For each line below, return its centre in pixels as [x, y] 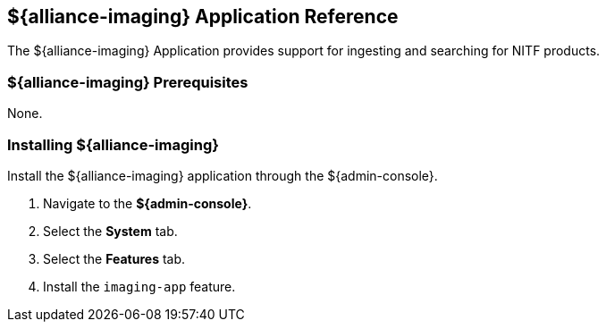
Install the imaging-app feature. [139, 286]
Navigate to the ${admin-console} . [147, 203]
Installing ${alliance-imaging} [113, 144]
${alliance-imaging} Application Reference [203, 17]
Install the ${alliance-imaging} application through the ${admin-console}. [223, 175]
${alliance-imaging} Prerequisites [128, 82]
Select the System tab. [110, 231]
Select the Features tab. [114, 258]
